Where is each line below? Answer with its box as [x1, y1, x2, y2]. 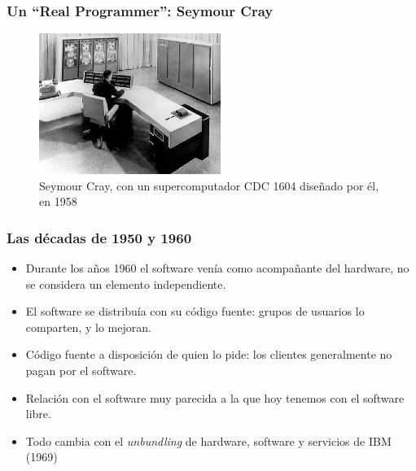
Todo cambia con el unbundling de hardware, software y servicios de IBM [25, 432, 392, 449]
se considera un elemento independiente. [25, 275, 226, 292]
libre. [25, 405, 51, 422]
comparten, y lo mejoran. [25, 318, 151, 335]
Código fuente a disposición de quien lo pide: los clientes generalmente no [25, 346, 392, 363]
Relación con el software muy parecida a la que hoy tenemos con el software [25, 389, 405, 406]
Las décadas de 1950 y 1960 [7, 227, 192, 247]
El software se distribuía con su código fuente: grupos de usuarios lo [25, 303, 365, 320]
